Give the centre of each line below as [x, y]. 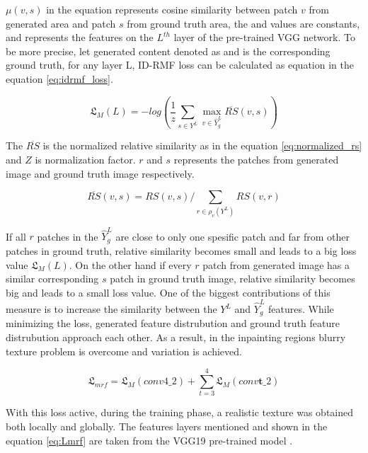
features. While [301, 309]
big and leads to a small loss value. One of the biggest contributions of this [168, 292]
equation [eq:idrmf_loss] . [59, 78]
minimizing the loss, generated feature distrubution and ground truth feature [173, 323]
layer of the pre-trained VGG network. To [264, 37]
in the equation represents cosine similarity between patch [172, 9]
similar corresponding [52, 279]
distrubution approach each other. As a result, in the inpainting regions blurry [176, 337]
